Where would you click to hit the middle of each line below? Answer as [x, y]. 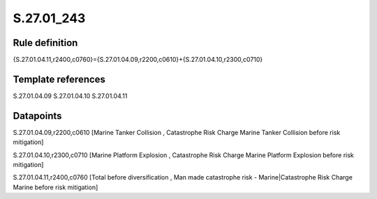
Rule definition [45, 43]
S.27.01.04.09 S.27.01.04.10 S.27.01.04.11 [70, 96]
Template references [59, 79]
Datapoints [37, 116]
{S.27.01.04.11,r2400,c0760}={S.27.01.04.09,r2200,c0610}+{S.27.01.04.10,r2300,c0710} [138, 60]
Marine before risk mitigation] [56, 187]
